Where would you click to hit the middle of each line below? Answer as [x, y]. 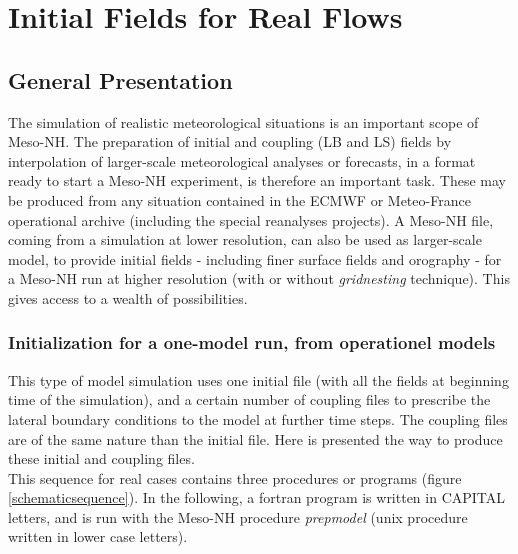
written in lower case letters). [98, 536]
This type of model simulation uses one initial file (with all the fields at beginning [258, 379]
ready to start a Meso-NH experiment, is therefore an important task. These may [257, 180]
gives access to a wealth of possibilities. [128, 297]
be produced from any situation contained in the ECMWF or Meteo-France [239, 199]
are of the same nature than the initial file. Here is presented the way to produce [255, 438]
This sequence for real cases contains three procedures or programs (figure [235, 477]
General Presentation [120, 79]
